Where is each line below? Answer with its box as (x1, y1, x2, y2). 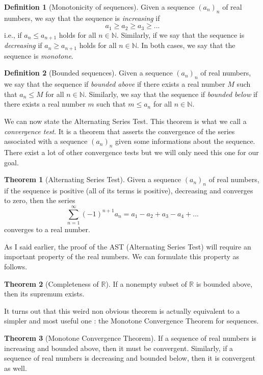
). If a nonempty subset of (106, 278, 187, 289)
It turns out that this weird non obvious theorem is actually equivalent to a (4, 305, 240, 316)
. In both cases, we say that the (137, 40, 235, 51)
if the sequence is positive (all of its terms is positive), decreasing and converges (4, 185, 253, 195)
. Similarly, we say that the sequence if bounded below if (84, 88, 258, 99)
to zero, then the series (4, 195, 75, 206)
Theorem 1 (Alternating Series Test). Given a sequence (4, 174, 181, 185)
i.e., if (4, 29, 22, 40)
